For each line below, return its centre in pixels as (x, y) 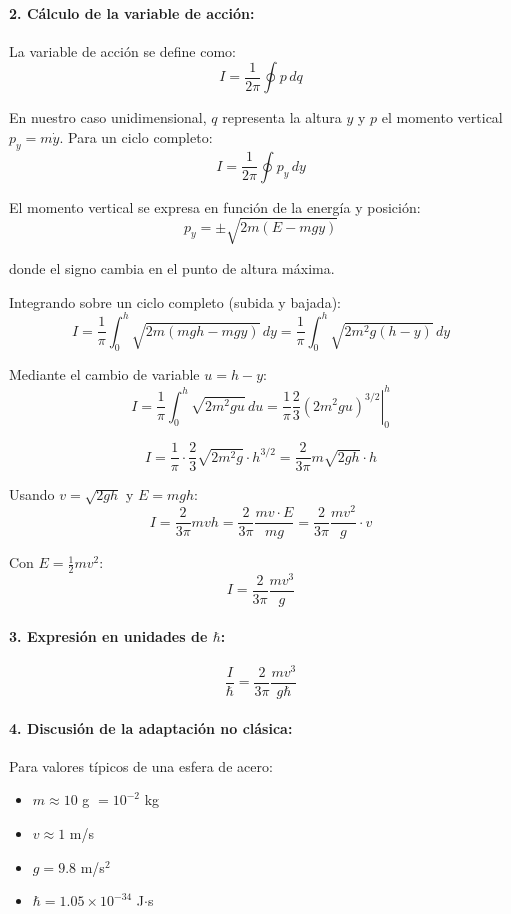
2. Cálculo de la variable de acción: (132, 12)
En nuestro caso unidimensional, (108, 117)
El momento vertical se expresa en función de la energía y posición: (215, 206)
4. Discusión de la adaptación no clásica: (151, 727)
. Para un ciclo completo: (136, 136)
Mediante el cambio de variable (104, 374)
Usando (32, 494)
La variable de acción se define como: (122, 50)
